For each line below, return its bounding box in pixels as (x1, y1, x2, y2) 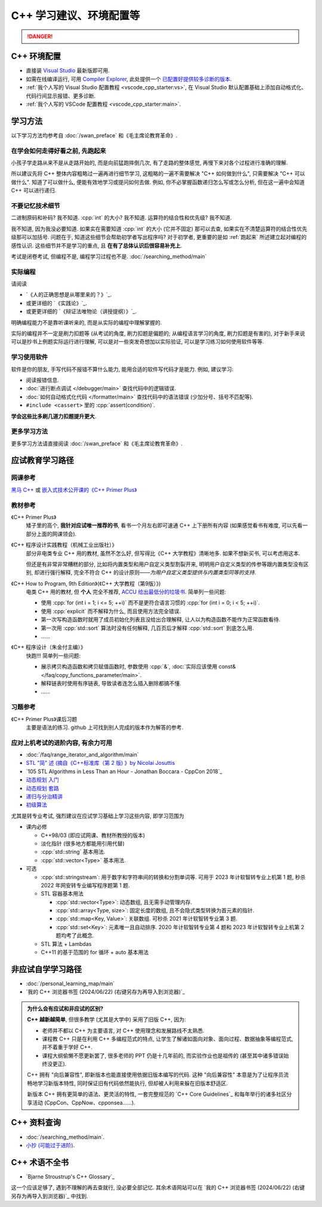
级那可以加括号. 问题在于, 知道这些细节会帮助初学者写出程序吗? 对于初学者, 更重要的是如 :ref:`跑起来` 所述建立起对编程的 (11, 234, 307, 241)
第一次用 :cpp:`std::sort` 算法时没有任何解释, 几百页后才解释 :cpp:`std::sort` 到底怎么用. (41, 624, 254, 632)
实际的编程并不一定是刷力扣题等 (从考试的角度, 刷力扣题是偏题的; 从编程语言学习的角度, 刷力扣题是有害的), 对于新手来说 (11, 330, 305, 337)
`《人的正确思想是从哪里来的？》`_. (26, 291, 112, 298)
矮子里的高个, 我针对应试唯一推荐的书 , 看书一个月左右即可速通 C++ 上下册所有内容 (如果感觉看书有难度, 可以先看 (26, 522, 303, 529)
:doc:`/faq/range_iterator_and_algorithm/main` (26, 751, 140, 758)
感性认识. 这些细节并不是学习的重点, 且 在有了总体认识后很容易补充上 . (11, 242, 182, 249)
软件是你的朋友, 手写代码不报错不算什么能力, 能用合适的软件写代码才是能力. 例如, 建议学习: (11, 365, 234, 373)
